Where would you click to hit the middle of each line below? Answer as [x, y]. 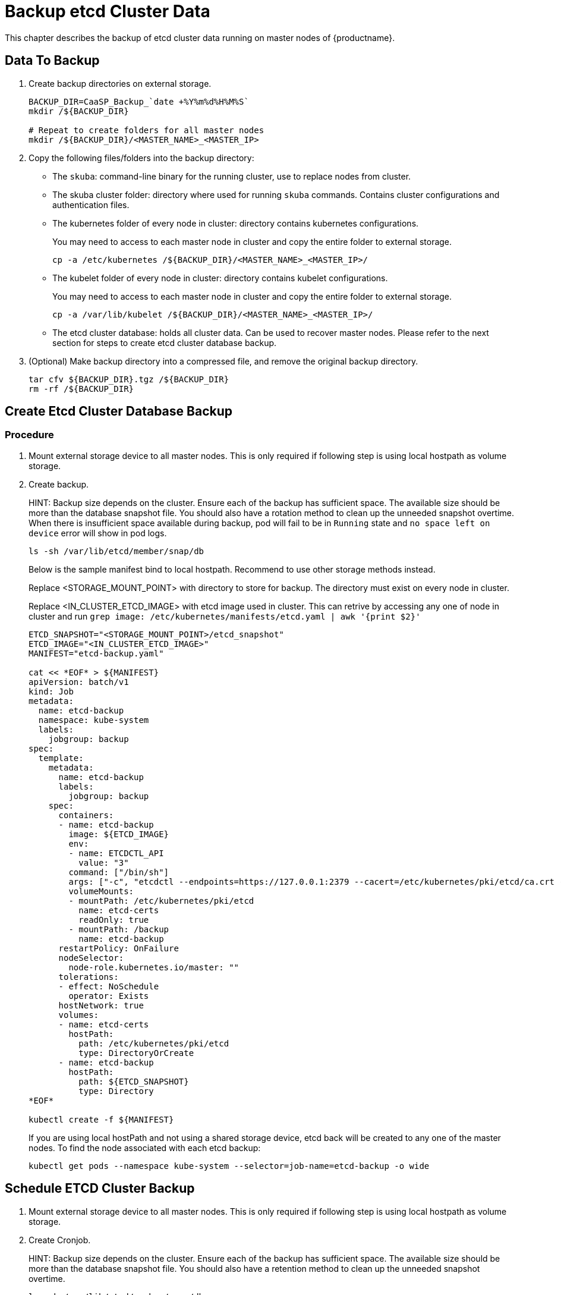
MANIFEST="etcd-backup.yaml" [96, 653]
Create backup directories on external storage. [120, 83]
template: [61, 758]
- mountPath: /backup [119, 929]
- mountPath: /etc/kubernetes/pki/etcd [161, 900]
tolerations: [89, 977]
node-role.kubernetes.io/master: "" [154, 967]
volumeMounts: [101, 891]
